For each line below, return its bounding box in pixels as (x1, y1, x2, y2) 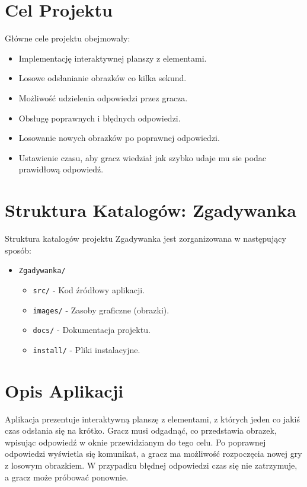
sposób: (5, 243, 31, 256)
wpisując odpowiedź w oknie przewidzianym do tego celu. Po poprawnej (5, 435, 266, 448)
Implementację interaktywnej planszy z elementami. (18, 52, 207, 64)
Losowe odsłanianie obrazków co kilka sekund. (18, 72, 187, 84)
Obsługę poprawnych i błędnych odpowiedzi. (18, 111, 181, 124)
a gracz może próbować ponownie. (5, 470, 129, 483)
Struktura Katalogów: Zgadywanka (5, 198, 296, 222)
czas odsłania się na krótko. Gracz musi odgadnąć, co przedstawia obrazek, (5, 424, 277, 437)
